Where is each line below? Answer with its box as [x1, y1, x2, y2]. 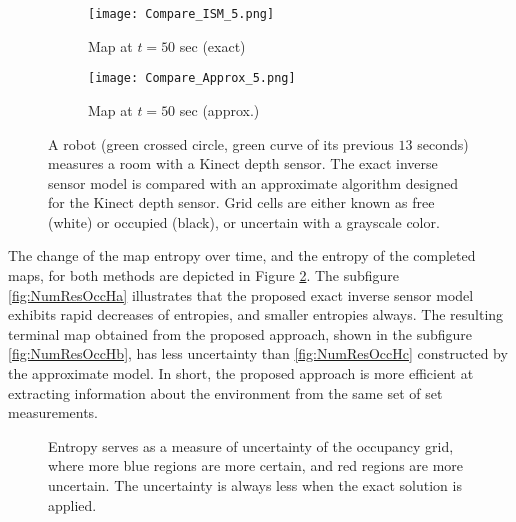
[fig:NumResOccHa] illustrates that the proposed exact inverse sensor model [8, 284, 474, 305]
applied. [48, 494, 97, 515]
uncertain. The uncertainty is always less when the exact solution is [48, 475, 462, 495]
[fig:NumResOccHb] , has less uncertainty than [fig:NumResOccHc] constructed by [8, 343, 508, 364]
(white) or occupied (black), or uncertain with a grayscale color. [48, 211, 440, 232]
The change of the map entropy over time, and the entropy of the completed [8, 245, 476, 266]
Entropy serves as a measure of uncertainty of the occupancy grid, [48, 435, 454, 456]
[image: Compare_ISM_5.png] [88, 7, 275, 21]
